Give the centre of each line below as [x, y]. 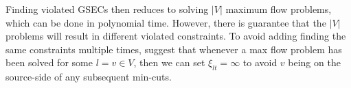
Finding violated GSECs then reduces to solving [107, 9]
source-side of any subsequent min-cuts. [89, 77]
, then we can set [169, 62]
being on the [314, 62]
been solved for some [49, 62]
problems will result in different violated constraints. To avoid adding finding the [176, 36]
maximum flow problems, [279, 9]
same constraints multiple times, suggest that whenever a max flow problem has [174, 49]
